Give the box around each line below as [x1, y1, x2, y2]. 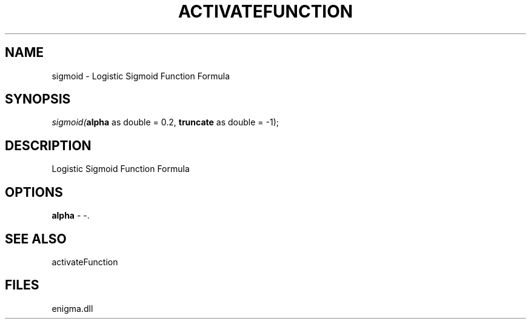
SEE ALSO [5, 231, 67, 246]
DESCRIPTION [5, 137, 92, 153]
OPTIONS [5, 184, 63, 200]
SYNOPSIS [5, 91, 71, 107]
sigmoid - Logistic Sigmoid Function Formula [52, 70, 230, 81]
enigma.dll [52, 303, 93, 314]
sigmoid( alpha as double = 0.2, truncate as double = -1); [52, 117, 279, 128]
